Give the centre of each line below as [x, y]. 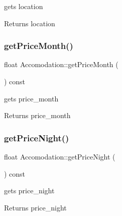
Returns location [30, 23]
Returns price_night [35, 207]
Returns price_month [37, 115]
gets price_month [31, 98]
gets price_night [29, 191]
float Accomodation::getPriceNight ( [60, 156]
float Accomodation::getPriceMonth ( [61, 64]
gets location [24, 6]
